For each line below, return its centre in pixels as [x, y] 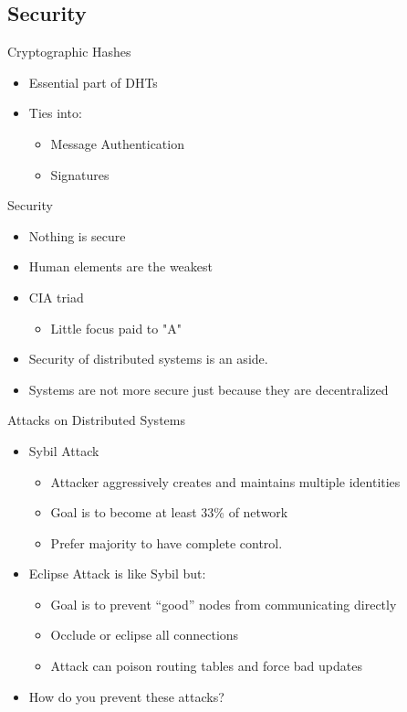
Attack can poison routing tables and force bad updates [206, 666]
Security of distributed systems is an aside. [148, 359]
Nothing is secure [77, 235]
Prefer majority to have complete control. [167, 542]
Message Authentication [117, 143]
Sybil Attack [64, 450]
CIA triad [56, 297]
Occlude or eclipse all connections [145, 635]
